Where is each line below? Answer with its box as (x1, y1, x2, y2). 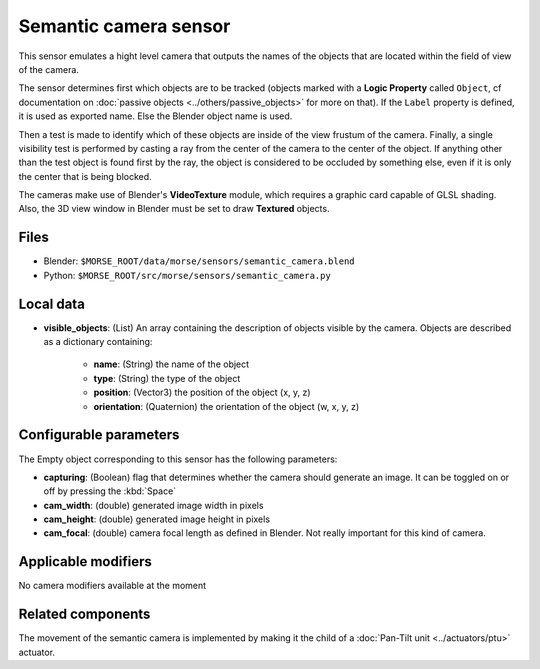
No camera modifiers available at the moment (18, 580, 207, 592)
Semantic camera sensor (18, 15, 231, 37)
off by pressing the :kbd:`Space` (43, 485, 177, 497)
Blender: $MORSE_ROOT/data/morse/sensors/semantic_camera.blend (43, 255, 355, 267)
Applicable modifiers (18, 553, 152, 570)
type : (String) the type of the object (93, 372, 241, 384)
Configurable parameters (18, 426, 180, 444)
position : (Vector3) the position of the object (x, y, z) (93, 386, 311, 399)
